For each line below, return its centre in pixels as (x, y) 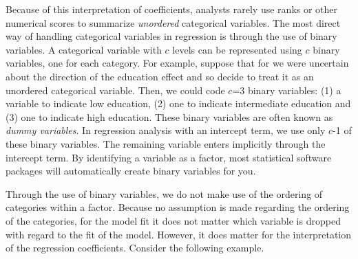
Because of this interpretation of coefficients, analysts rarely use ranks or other (172, 9)
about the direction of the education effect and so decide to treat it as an (160, 76)
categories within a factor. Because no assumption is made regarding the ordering (178, 207)
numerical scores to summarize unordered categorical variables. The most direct (173, 22)
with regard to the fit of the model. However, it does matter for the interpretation (179, 234)
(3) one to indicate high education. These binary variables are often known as (169, 116)
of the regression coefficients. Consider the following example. (135, 248)
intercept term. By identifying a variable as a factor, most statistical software (169, 157)
